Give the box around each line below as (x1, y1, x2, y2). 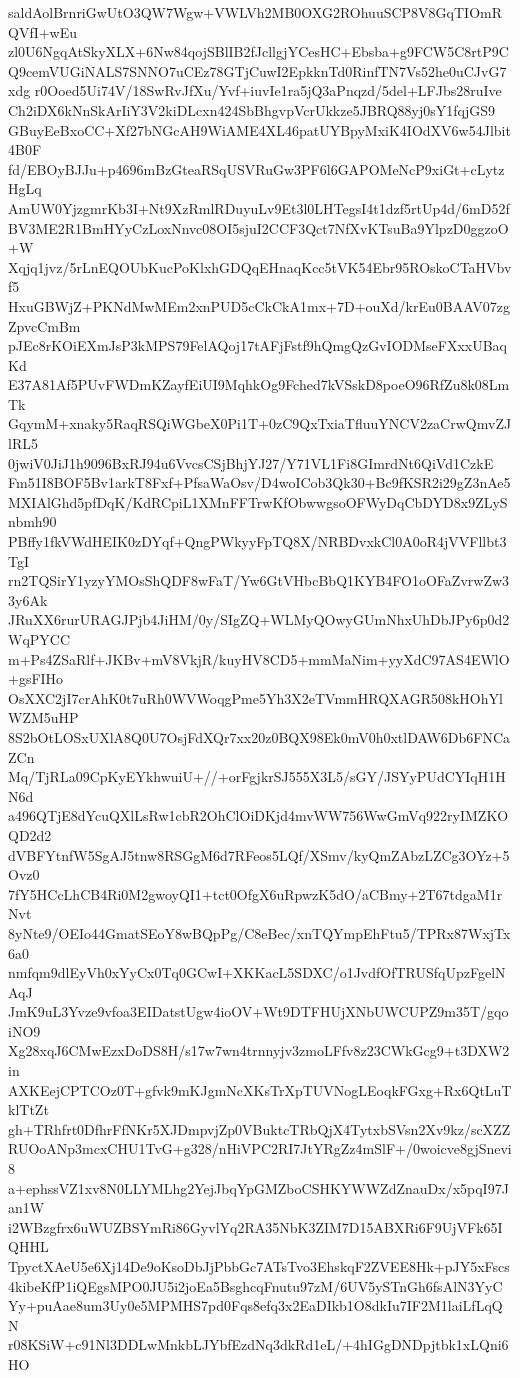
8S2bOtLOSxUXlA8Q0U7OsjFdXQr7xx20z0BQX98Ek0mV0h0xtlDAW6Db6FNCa (8, 726, 511, 747)
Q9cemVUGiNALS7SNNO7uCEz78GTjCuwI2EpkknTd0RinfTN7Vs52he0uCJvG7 (8, 60, 507, 81)
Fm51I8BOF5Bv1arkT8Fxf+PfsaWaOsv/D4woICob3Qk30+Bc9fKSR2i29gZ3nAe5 (8, 472, 511, 493)
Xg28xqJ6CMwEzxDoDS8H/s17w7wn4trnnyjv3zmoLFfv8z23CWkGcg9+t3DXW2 (8, 1040, 510, 1061)
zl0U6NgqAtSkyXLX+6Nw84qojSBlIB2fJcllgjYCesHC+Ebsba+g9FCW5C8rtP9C (8, 41, 509, 62)
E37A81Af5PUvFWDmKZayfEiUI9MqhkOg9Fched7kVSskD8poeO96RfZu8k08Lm (8, 374, 510, 395)
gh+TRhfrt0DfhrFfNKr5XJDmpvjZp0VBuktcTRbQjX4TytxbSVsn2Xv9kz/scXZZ (8, 1118, 511, 1139)
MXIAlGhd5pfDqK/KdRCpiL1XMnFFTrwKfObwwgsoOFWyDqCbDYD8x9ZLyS (8, 491, 508, 512)
